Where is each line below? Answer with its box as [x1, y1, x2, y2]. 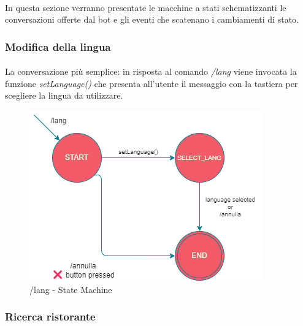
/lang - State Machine [29, 282, 112, 295]
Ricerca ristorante [5, 309, 96, 324]
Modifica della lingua [5, 39, 111, 54]
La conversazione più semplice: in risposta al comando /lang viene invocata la [5, 65, 297, 78]
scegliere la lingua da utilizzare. [5, 89, 123, 102]
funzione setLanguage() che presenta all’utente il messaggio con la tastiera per [5, 77, 298, 89]
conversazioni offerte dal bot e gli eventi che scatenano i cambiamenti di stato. [5, 13, 299, 26]
